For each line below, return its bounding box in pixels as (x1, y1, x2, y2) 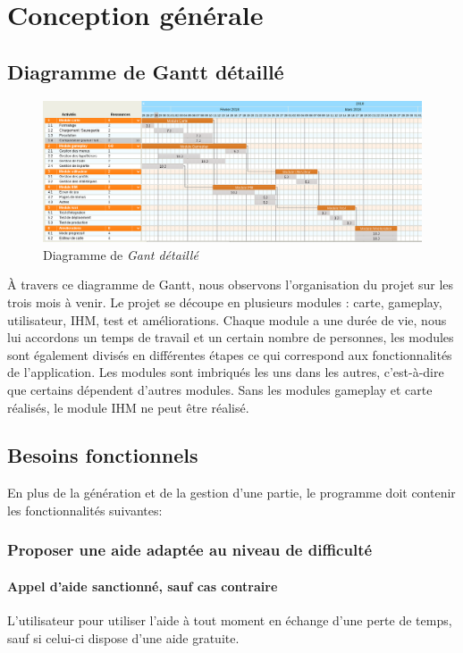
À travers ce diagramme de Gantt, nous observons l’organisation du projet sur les (7, 275, 454, 294)
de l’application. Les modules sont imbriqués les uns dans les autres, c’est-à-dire (7, 363, 444, 381)
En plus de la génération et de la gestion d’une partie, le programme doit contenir (7, 483, 456, 502)
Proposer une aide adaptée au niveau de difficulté (7, 539, 373, 561)
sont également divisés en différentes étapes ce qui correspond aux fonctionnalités (7, 345, 452, 364)
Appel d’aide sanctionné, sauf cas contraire (7, 576, 278, 595)
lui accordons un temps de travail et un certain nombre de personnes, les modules (7, 328, 454, 347)
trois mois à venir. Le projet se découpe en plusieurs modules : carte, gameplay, (7, 292, 442, 311)
